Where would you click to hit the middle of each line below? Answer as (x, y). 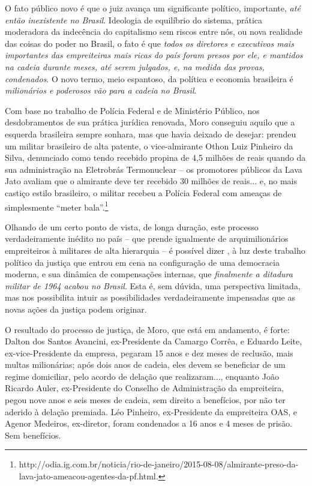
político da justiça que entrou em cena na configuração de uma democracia (142, 262)
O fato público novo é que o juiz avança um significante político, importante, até (153, 8)
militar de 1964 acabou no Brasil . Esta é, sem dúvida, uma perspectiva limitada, (153, 285)
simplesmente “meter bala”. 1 (57, 206)
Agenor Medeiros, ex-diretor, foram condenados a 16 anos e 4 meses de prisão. (148, 423)
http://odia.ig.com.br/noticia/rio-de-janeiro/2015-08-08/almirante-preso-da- (159, 464)
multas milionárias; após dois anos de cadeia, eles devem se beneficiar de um (145, 364)
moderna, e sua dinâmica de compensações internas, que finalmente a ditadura (149, 274)
